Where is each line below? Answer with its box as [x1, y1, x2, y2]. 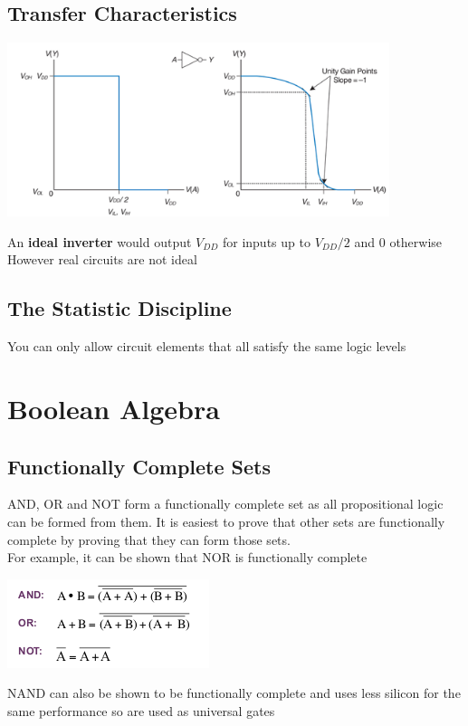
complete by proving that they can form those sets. [7, 530, 291, 549]
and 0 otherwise [354, 232, 443, 251]
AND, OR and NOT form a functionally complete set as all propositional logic [7, 494, 444, 513]
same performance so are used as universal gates [7, 701, 275, 720]
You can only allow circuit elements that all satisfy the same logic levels [7, 337, 406, 356]
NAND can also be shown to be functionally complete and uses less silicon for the [7, 683, 461, 702]
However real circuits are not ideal [7, 250, 197, 269]
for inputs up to [222, 232, 310, 251]
